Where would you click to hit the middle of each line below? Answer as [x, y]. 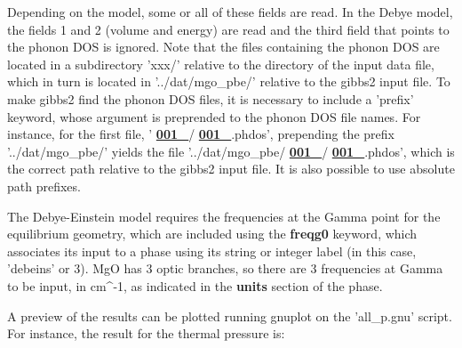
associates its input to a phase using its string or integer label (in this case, [212, 251]
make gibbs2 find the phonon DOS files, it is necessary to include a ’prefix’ [211, 98]
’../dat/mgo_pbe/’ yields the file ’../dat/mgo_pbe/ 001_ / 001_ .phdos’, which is [231, 151]
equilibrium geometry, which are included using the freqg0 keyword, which [212, 234]
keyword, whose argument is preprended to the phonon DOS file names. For [214, 116]
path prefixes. [44, 186]
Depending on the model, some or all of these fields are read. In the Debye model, [230, 12]
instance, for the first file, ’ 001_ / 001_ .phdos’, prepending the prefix [201, 134]
